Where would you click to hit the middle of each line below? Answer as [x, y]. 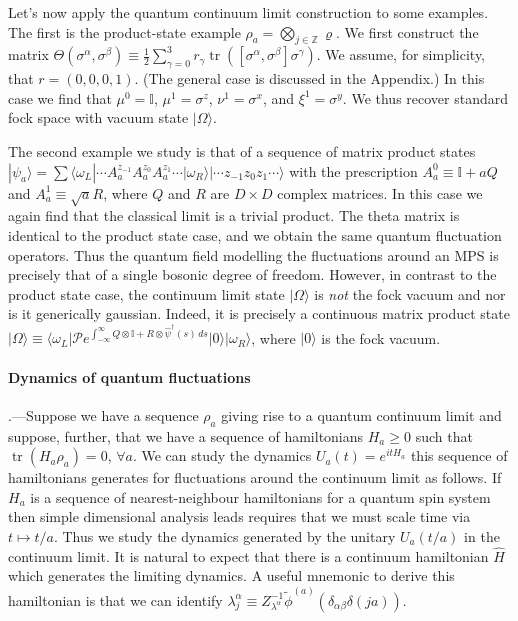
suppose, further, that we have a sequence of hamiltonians [186, 435]
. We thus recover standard [425, 97]
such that [444, 435]
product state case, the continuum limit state [146, 293]
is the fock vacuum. [381, 337]
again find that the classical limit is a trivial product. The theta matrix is [234, 215]
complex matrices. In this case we [380, 192]
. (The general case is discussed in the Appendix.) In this [309, 78]
